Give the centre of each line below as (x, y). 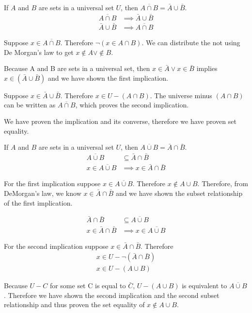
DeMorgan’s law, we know (43, 193)
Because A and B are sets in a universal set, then (77, 68)
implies (207, 68)
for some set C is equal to (88, 286)
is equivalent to (205, 286)
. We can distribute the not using (191, 43)
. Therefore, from (223, 183)
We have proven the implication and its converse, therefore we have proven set (120, 121)
